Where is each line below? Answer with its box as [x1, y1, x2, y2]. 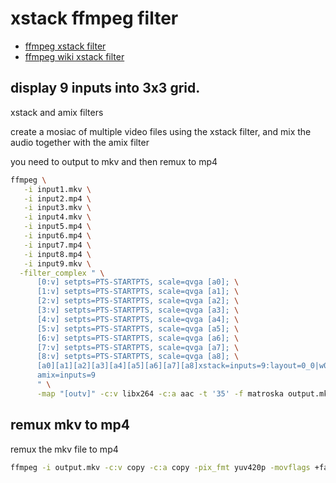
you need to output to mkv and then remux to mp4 [10, 155, 218, 167]
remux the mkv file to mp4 [10, 443, 119, 455]
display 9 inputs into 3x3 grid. [10, 80, 201, 97]
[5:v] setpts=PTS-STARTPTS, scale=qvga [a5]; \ [36, 323, 240, 334]
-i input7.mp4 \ [23, 240, 92, 250]
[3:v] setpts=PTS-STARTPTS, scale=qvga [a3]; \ [36, 305, 240, 315]
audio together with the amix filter [10, 136, 150, 148]
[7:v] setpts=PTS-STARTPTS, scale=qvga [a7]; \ [36, 342, 240, 352]
